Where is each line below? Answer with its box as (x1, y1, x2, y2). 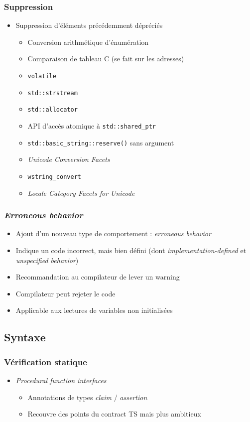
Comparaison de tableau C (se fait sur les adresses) (27, 53, 184, 64)
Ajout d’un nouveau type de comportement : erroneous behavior (15, 228, 211, 239)
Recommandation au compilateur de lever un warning (15, 272, 180, 282)
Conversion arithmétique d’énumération (27, 36, 149, 47)
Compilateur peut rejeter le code (15, 288, 116, 298)
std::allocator (27, 106, 78, 114)
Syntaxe (4, 329, 46, 345)
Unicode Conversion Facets (27, 154, 110, 164)
